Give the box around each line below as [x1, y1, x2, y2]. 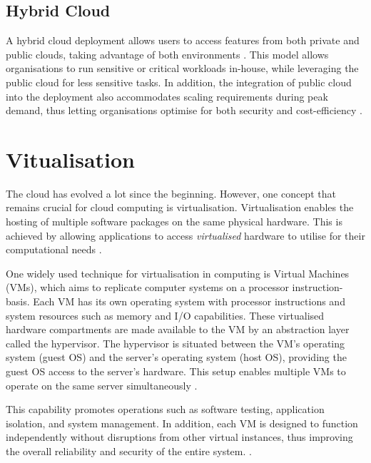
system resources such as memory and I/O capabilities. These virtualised [6, 307, 325, 322]
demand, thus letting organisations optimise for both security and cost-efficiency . [6, 103, 362, 118]
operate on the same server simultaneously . [6, 377, 198, 392]
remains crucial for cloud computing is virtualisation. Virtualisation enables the [6, 200, 354, 215]
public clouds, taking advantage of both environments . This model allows [6, 46, 329, 61]
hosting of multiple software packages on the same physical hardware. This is [6, 214, 342, 229]
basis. [6, 294, 30, 309]
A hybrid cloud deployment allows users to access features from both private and [6, 33, 360, 48]
